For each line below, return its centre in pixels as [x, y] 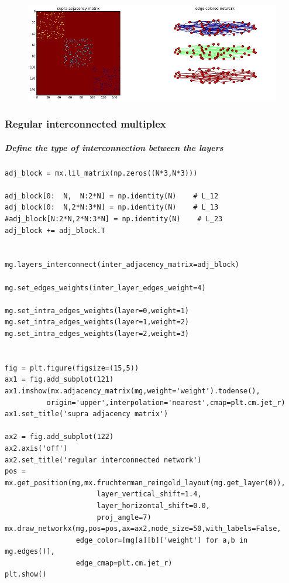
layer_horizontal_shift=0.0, [153, 505]
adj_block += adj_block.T [55, 230]
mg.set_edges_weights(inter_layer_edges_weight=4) [105, 288]
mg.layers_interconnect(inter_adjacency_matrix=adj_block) [122, 265]
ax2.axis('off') [36, 448]
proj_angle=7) [124, 517]
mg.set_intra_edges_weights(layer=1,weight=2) [97, 322]
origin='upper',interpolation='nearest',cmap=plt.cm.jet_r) [166, 402]
